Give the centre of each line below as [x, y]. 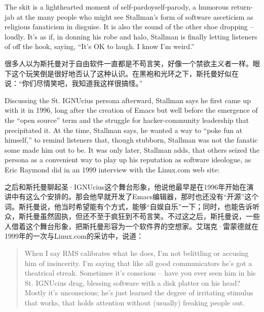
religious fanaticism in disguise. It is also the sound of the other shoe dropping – [129, 27]
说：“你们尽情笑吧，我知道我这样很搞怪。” [74, 83]
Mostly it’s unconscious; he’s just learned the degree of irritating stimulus [139, 293]
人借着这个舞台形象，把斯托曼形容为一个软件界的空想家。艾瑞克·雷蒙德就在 [131, 226]
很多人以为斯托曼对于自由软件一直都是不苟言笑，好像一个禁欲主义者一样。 [129, 63]
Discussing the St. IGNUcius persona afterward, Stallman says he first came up [128, 100]
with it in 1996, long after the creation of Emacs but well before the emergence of [131, 110]
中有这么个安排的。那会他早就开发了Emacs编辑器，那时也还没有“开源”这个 [135, 196]
